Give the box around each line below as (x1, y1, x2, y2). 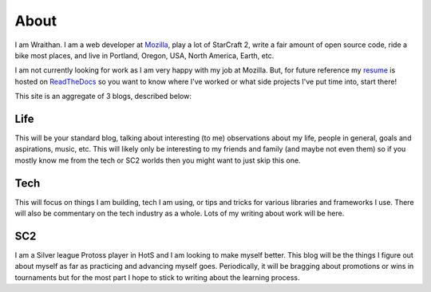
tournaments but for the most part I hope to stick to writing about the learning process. (14, 272, 300, 282)
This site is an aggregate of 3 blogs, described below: (14, 92, 192, 101)
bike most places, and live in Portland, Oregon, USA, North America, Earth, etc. (14, 50, 275, 60)
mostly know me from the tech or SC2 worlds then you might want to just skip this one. (14, 156, 301, 165)
